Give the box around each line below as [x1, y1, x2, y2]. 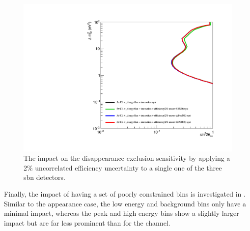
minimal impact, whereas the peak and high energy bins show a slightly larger [4, 208, 239, 218]
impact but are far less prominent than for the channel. [4, 217, 170, 228]
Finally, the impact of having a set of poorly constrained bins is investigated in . [4, 189, 246, 199]
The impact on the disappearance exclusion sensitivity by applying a [24, 153, 230, 163]
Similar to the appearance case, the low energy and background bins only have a [4, 198, 247, 208]
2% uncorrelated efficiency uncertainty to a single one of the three [24, 162, 222, 173]
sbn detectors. [24, 172, 65, 182]
